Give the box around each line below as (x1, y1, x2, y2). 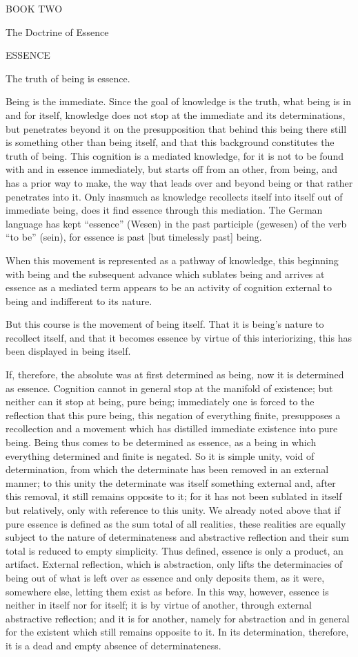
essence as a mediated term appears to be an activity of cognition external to (6, 280, 332, 295)
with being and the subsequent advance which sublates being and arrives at (6, 266, 325, 281)
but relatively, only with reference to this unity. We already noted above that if (6, 503, 341, 517)
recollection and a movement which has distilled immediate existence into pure (6, 421, 338, 436)
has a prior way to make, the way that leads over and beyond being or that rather (6, 175, 353, 189)
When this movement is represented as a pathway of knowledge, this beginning (6, 252, 339, 267)
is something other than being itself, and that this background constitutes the (6, 135, 335, 149)
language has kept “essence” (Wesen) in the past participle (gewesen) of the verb (6, 216, 347, 230)
